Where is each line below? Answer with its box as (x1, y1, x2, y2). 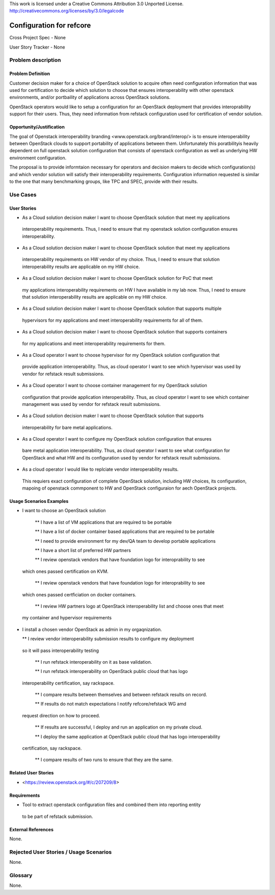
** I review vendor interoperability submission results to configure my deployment (22, 636, 195, 642)
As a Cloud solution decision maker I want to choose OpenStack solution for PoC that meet (22, 275, 213, 281)
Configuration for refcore (9, 21, 91, 30)
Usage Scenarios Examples (9, 498, 69, 504)
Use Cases (9, 191, 37, 198)
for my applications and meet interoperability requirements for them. (22, 340, 166, 347)
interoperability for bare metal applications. (22, 424, 113, 430)
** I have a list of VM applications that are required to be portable (35, 519, 172, 525)
